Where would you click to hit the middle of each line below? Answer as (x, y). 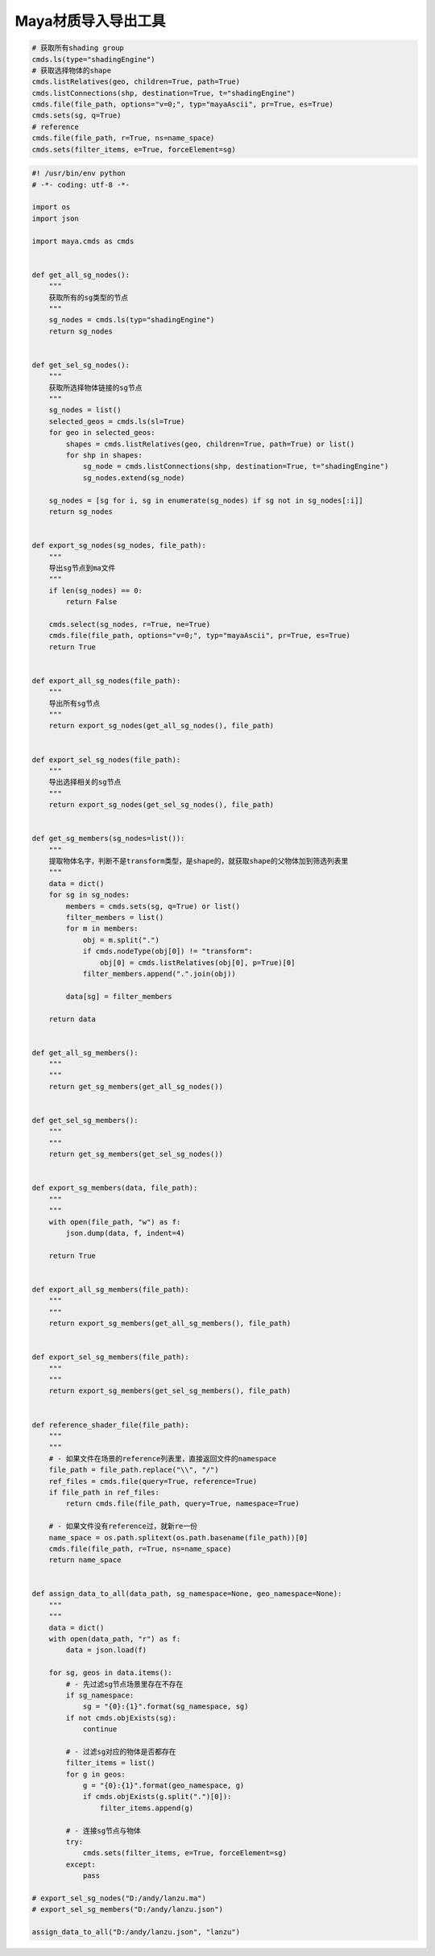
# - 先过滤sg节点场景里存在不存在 (124, 1684)
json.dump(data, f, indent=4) (125, 1233)
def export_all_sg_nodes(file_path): (106, 680)
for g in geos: (96, 1774)
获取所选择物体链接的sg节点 (95, 387)
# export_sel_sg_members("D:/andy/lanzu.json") (127, 1910)
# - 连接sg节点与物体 (103, 1830)
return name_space (85, 1560)
